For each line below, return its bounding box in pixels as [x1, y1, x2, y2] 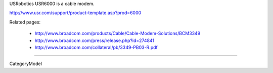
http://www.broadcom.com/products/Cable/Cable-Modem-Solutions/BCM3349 [34, 30, 201, 36]
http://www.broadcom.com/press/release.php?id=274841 [34, 37, 155, 43]
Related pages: [9, 19, 41, 25]
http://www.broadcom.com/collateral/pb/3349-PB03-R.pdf [34, 44, 158, 50]
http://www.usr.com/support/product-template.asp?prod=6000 [9, 10, 142, 16]
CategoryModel [9, 60, 42, 67]
